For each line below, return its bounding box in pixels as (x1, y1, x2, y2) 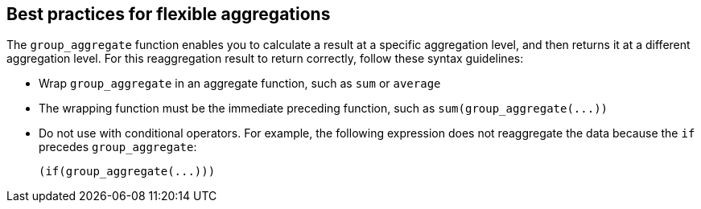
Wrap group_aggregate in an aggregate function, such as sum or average (39, 76, 441, 91)
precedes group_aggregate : (39, 140, 197, 154)
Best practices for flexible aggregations (6, 4, 331, 24)
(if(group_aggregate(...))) (39, 165, 216, 178)
